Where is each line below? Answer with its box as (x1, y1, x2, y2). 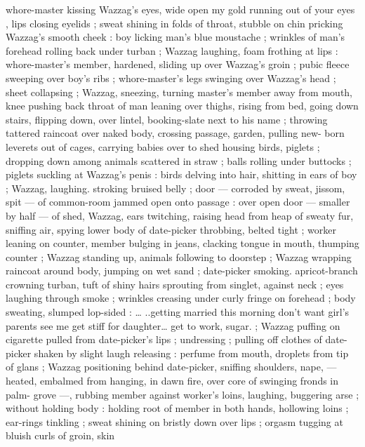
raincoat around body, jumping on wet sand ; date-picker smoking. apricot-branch (6, 263, 358, 278)
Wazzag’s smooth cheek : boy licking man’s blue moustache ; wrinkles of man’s (6, 29, 345, 44)
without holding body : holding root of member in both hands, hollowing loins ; (6, 401, 349, 415)
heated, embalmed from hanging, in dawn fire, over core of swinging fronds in (6, 373, 339, 388)
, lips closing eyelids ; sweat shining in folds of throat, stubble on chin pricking (6, 15, 343, 30)
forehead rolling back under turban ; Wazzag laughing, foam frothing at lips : (6, 43, 338, 58)
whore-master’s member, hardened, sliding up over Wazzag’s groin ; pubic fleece (6, 57, 350, 72)
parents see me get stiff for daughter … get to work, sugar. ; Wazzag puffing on (6, 318, 340, 333)
